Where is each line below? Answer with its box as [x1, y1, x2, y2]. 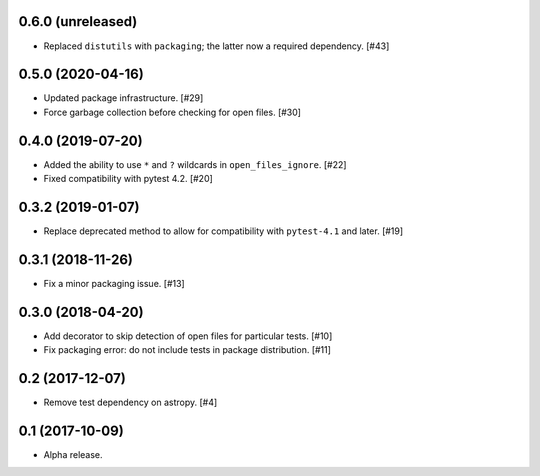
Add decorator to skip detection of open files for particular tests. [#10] [43, 330, 333, 342]
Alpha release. [43, 449, 104, 461]
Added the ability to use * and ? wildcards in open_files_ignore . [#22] [43, 158, 347, 170]
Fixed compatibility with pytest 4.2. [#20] [43, 173, 214, 185]
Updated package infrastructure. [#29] [43, 92, 204, 104]
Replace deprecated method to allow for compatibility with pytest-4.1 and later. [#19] [43, 225, 404, 237]
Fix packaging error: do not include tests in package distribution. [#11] [43, 344, 332, 356]
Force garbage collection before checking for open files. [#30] [43, 106, 302, 118]
